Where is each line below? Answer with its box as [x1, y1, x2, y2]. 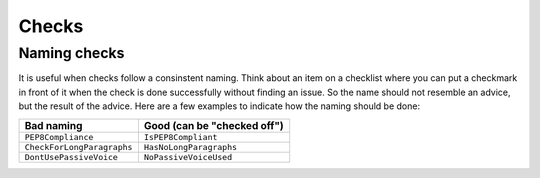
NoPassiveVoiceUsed [143, 151, 233, 162]
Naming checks [18, 44, 125, 62]
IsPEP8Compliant [143, 131, 218, 142]
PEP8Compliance [24, 131, 94, 142]
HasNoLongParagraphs [143, 141, 238, 152]
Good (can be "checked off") [143, 118, 284, 132]
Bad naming [24, 118, 83, 132]
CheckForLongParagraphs [24, 141, 133, 152]
